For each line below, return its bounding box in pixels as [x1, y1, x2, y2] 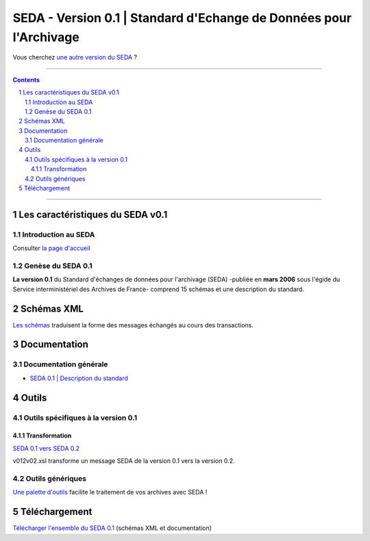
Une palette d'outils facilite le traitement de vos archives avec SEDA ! [12, 488, 208, 496]
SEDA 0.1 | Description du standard [29, 374, 128, 382]
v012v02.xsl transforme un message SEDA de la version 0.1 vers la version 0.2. [12, 457, 236, 465]
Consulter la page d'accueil [12, 244, 90, 253]
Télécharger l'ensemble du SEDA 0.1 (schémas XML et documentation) [12, 524, 212, 532]
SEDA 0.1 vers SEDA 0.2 [12, 444, 80, 452]
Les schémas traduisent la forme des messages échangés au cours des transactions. [12, 320, 254, 329]
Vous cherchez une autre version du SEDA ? [12, 53, 137, 62]
